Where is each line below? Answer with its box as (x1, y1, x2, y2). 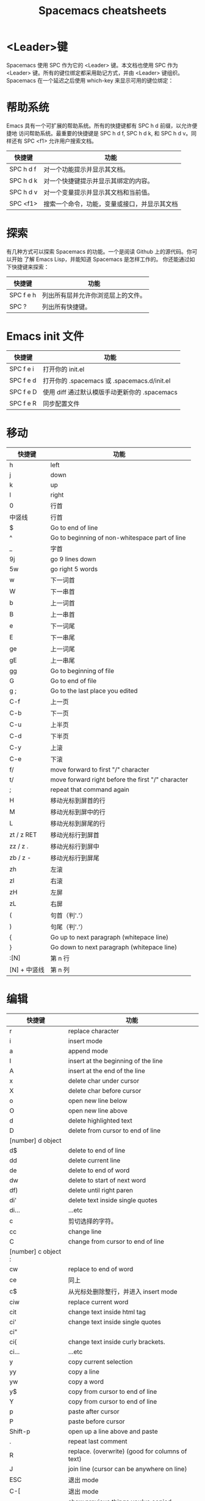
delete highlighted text (68, 1116, 132, 1124)
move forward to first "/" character (50, 765, 149, 773)
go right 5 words (50, 565, 98, 573)
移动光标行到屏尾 (50, 854, 99, 862)
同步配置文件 (42, 399, 80, 408)
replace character (68, 1026, 119, 1035)
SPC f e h (9, 290, 37, 299)
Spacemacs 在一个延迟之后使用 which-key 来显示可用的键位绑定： (6, 77, 174, 84)
